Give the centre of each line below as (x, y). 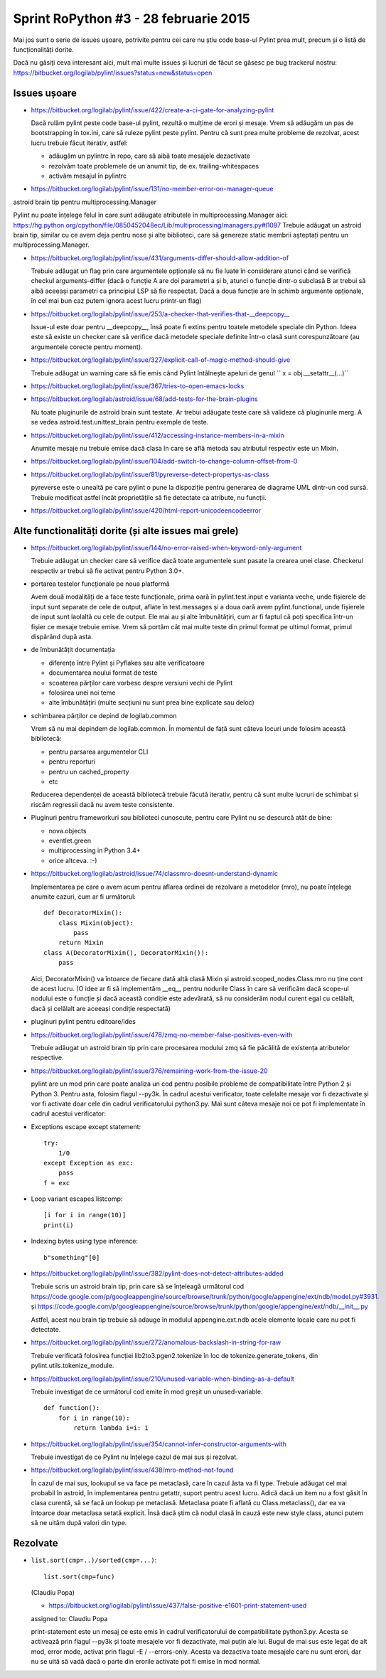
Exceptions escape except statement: (86, 1126)
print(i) (59, 1225)
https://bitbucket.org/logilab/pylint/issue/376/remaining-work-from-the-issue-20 (149, 1071)
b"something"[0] (72, 1257)
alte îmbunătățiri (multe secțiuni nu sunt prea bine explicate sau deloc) (152, 702)
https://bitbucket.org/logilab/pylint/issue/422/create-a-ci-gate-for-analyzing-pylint (152, 109)
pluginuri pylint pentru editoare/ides (84, 1022)
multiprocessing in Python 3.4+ (95, 850)
